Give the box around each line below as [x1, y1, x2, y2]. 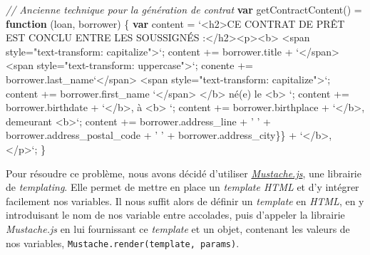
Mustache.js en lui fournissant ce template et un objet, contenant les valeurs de [6, 221, 350, 236]
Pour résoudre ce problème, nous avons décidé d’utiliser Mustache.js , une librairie [6, 165, 361, 180]
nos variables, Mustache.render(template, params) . [6, 235, 240, 250]
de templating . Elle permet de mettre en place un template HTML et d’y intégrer [6, 179, 359, 194]
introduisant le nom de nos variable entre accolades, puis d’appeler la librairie [6, 207, 345, 222]
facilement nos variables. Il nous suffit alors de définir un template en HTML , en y [6, 193, 364, 208]
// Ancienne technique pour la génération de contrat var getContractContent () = [6, 2, 362, 16]
